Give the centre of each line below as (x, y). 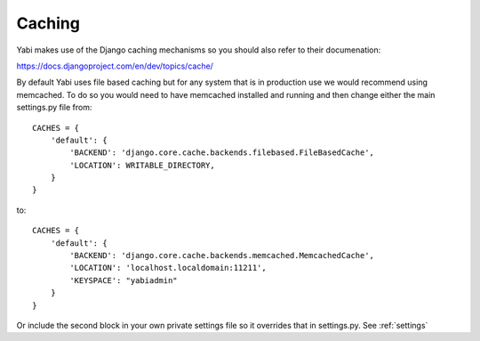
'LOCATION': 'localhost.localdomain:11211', (168, 268)
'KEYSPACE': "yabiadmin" (124, 280)
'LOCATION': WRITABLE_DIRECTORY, (142, 165)
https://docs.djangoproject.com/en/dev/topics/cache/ (115, 66)
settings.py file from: (54, 108)
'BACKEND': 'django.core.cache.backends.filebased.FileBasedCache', (222, 153)
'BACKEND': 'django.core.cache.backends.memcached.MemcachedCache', (222, 256)
